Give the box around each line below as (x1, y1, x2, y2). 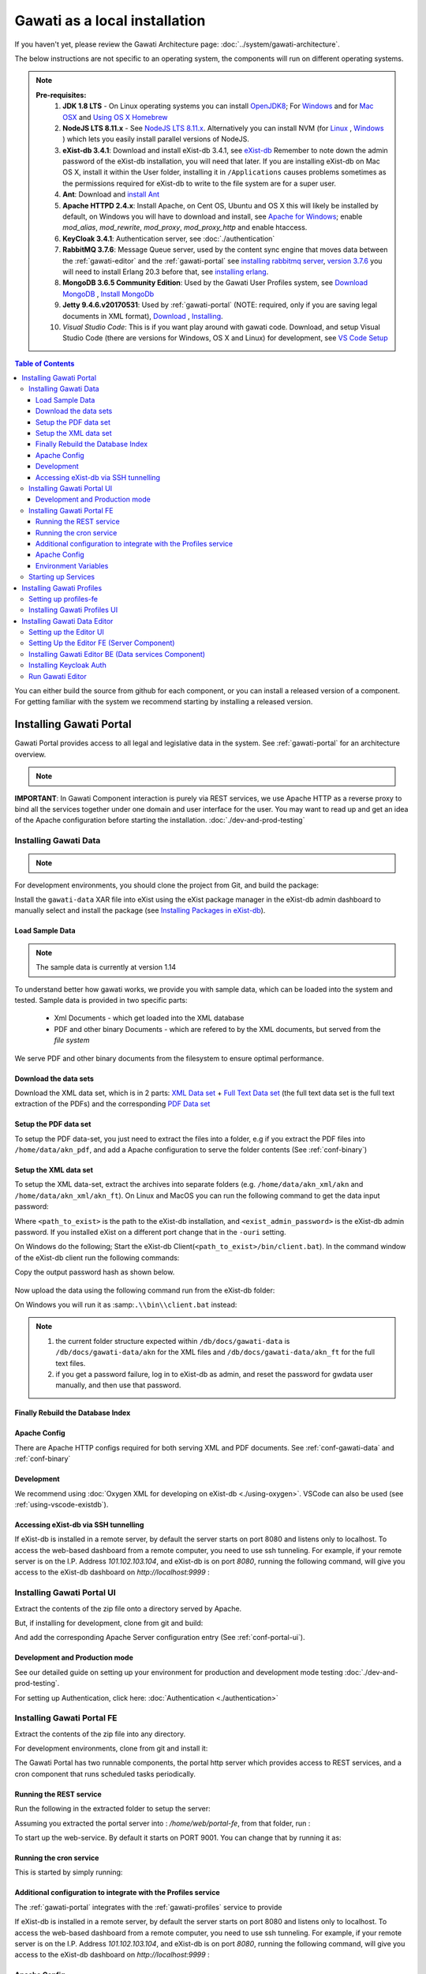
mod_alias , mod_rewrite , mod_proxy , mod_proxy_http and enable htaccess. (62, 223, 308, 232)
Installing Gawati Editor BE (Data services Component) (28, 649, 205, 659)
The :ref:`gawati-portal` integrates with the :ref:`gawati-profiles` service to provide (14, 1902, 282, 1912)
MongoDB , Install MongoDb (62, 289, 155, 298)
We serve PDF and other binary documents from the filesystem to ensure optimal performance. (14, 1053, 324, 1063)
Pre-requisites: (35, 90, 87, 99)
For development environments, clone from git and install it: (14, 1743, 208, 1753)
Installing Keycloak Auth (28, 660, 106, 670)
